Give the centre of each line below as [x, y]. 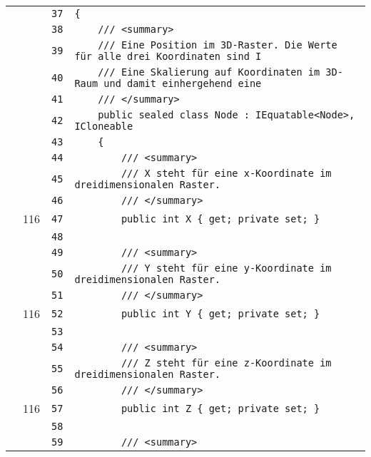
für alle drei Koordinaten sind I [168, 56]
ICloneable [104, 126]
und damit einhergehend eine [183, 83]
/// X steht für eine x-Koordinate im [226, 173]
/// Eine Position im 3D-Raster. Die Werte [218, 45]
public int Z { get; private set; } [220, 408]
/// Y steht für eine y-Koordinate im [226, 268]
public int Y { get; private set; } [220, 313]
